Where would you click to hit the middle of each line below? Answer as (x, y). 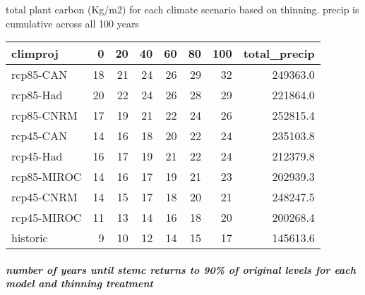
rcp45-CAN (40, 136)
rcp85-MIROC (47, 177)
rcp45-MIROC (47, 218)
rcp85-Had (37, 95)
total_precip (279, 54)
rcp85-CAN (40, 75)
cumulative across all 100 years (72, 23)
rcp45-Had (37, 156)
